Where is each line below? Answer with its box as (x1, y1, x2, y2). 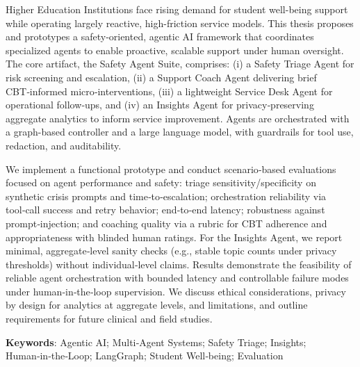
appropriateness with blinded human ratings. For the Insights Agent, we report (6, 229, 343, 244)
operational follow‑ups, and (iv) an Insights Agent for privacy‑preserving (6, 97, 314, 112)
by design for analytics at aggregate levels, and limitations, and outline (6, 297, 308, 312)
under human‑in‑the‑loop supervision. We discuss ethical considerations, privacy (6, 284, 346, 298)
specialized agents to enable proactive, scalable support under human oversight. (6, 42, 344, 57)
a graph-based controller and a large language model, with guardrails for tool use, (6, 124, 354, 139)
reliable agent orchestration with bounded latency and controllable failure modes (6, 270, 349, 285)
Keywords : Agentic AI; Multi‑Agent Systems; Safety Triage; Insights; (6, 334, 306, 349)
